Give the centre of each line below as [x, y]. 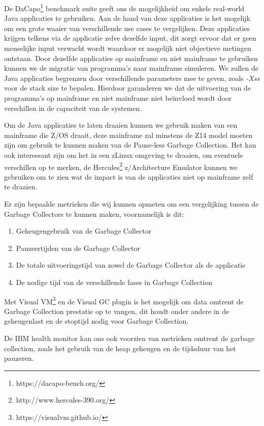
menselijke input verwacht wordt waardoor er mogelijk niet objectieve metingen [128, 48]
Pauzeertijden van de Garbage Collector [78, 248]
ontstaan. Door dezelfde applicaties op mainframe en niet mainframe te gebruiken [131, 58]
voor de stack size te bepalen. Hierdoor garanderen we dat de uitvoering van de [128, 88]
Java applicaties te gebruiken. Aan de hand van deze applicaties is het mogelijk [127, 18]
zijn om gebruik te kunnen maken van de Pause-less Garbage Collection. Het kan [130, 145]
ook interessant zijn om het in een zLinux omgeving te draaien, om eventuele [124, 154]
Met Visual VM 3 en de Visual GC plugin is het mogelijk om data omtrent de [124, 300]
